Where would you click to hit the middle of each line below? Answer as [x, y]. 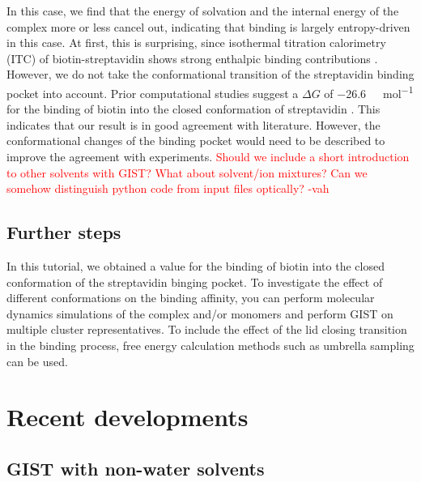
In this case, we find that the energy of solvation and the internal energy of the [203, 11]
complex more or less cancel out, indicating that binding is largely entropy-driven [208, 26]
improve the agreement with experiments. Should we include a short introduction [208, 156]
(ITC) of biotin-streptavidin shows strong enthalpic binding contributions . [192, 58]
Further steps [64, 232]
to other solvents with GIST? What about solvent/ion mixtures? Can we [187, 172]
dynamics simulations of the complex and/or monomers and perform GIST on [200, 313]
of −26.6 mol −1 [369, 92]
